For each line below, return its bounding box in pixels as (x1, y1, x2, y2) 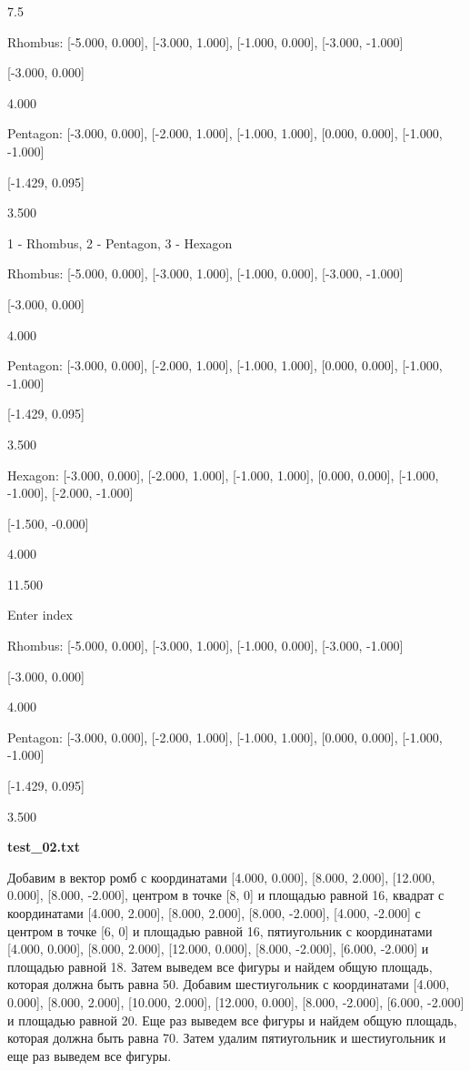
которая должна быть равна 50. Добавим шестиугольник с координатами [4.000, (7, 975, 450, 994)
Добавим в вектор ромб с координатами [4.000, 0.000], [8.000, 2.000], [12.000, (7, 867, 435, 886)
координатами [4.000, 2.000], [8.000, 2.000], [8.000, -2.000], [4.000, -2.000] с (7, 904, 421, 922)
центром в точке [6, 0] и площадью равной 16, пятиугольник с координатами (7, 921, 433, 940)
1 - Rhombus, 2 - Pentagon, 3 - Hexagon (7, 233, 233, 252)
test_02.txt (7, 837, 80, 856)
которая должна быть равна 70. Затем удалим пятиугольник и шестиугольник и (7, 1028, 446, 1047)
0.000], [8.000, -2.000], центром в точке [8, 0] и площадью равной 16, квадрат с (7, 885, 445, 904)
